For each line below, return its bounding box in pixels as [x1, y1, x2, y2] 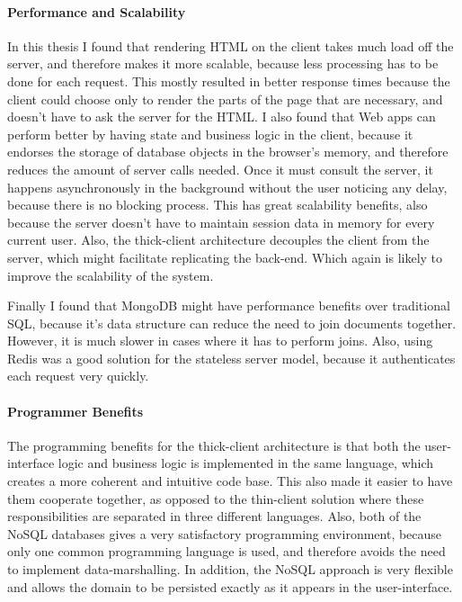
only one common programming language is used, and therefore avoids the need [7, 542, 446, 561]
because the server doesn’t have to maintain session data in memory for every [7, 212, 435, 231]
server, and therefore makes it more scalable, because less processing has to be [7, 54, 439, 73]
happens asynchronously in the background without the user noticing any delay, [7, 177, 448, 196]
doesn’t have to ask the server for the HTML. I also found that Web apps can [7, 107, 436, 126]
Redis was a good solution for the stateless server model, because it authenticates [7, 348, 456, 367]
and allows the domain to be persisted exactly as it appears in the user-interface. [7, 577, 453, 596]
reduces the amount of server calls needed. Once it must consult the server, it [7, 159, 433, 178]
